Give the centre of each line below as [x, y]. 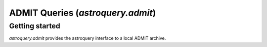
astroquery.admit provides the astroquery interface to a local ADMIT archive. [88, 38]
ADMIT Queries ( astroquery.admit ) [83, 13]
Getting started [35, 26]
